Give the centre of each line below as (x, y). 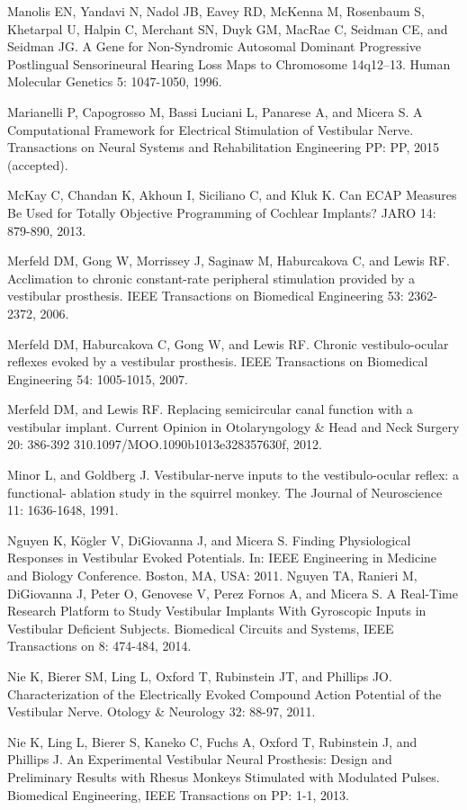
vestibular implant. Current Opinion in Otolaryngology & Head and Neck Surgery (233, 426)
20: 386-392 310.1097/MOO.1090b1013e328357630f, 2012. (165, 444)
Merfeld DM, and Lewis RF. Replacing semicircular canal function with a (210, 409)
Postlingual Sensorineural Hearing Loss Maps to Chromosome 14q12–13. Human (229, 63)
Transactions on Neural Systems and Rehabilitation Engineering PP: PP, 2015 (223, 147)
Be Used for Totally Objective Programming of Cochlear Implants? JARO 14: (222, 212)
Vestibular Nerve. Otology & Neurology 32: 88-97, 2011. (162, 711)
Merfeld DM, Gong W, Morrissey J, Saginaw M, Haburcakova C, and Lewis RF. (229, 261)
